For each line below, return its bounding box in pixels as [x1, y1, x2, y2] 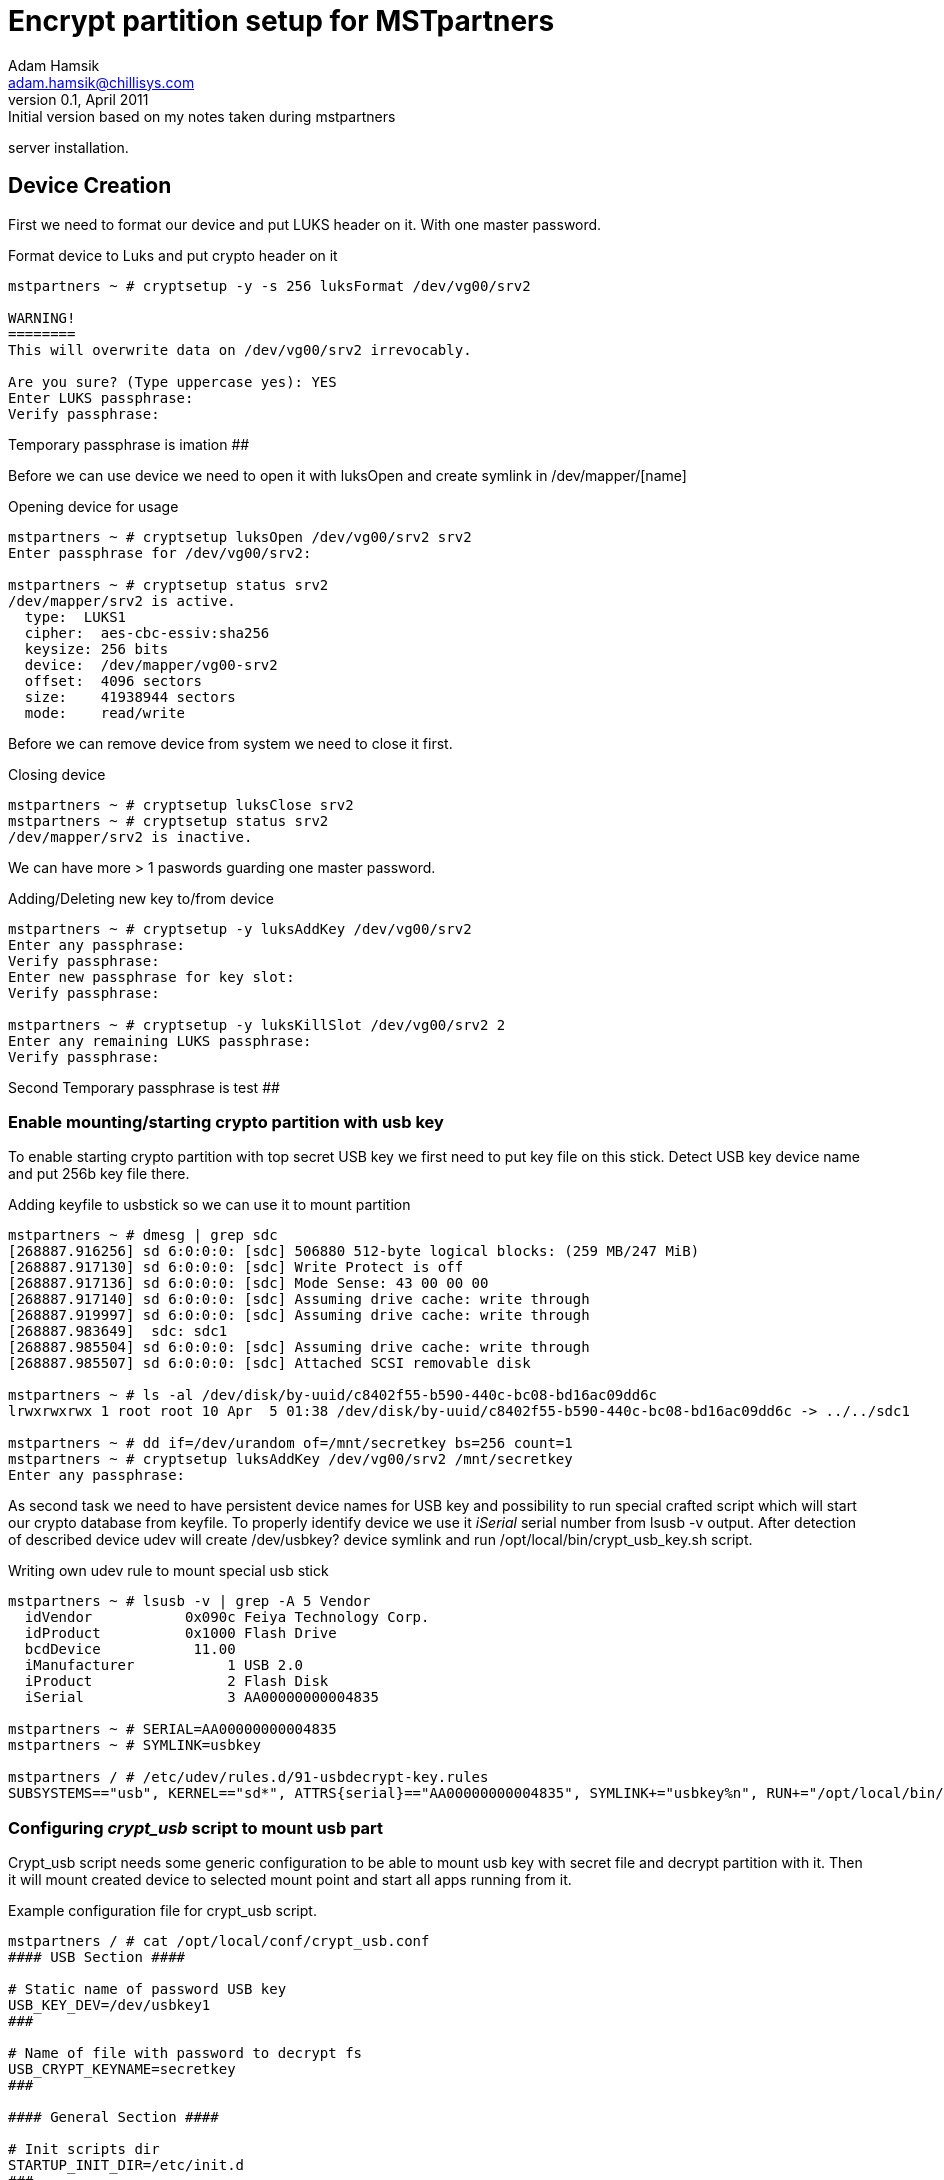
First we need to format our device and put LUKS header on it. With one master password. [8, 215, 602, 233]
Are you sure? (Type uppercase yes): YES [8, 373, 337, 390]
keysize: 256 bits [24, 640, 169, 657]
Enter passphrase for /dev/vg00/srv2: [8, 544, 312, 561]
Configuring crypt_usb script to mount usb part [8, 1817, 384, 1838]
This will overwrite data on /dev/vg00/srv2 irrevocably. [8, 341, 472, 358]
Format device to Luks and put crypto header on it [8, 246, 338, 264]
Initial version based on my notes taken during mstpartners [8, 107, 396, 125]
